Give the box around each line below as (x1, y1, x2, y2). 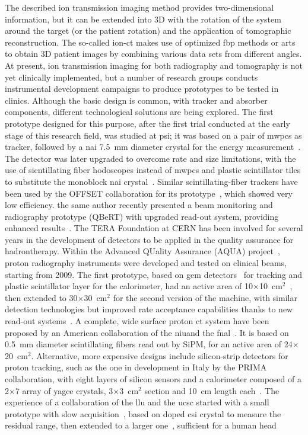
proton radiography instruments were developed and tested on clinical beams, (5, 257, 287, 269)
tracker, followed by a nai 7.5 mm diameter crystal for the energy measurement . (5, 140, 301, 153)
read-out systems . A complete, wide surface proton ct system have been (5, 315, 269, 327)
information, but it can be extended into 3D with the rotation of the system (5, 12, 281, 25)
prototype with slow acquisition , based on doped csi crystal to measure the (5, 407, 281, 420)
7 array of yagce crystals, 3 (15, 384, 113, 396)
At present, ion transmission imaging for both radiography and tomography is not (5, 59, 303, 71)
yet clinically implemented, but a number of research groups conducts (5, 71, 258, 83)
